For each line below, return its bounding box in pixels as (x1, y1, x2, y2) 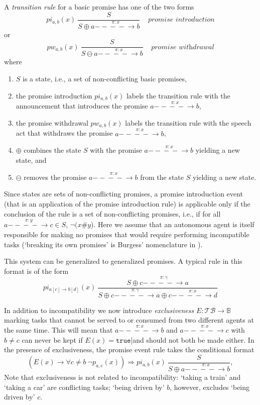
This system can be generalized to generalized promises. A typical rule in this (4, 256, 242, 266)
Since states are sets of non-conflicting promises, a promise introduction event (4, 188, 243, 199)
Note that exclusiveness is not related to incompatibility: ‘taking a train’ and (4, 372, 241, 382)
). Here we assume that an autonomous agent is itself (91, 219, 254, 230)
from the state (140, 171, 184, 182)
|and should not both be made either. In (131, 334, 254, 345)
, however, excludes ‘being (170, 381, 250, 392)
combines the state (24, 145, 81, 155)
